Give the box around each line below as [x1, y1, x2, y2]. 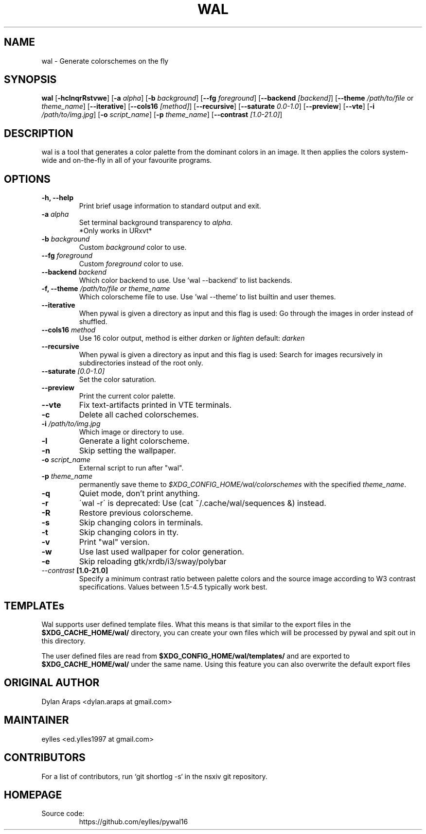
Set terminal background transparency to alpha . [79, 218, 232, 227]
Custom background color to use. [79, 243, 187, 252]
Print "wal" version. [79, 537, 150, 547]
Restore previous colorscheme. [79, 508, 193, 518]
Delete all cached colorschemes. [79, 410, 199, 420]
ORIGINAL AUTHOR [4, 677, 100, 689]
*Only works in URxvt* [79, 226, 152, 235]
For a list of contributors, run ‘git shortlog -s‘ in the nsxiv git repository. [41, 772, 267, 781]
